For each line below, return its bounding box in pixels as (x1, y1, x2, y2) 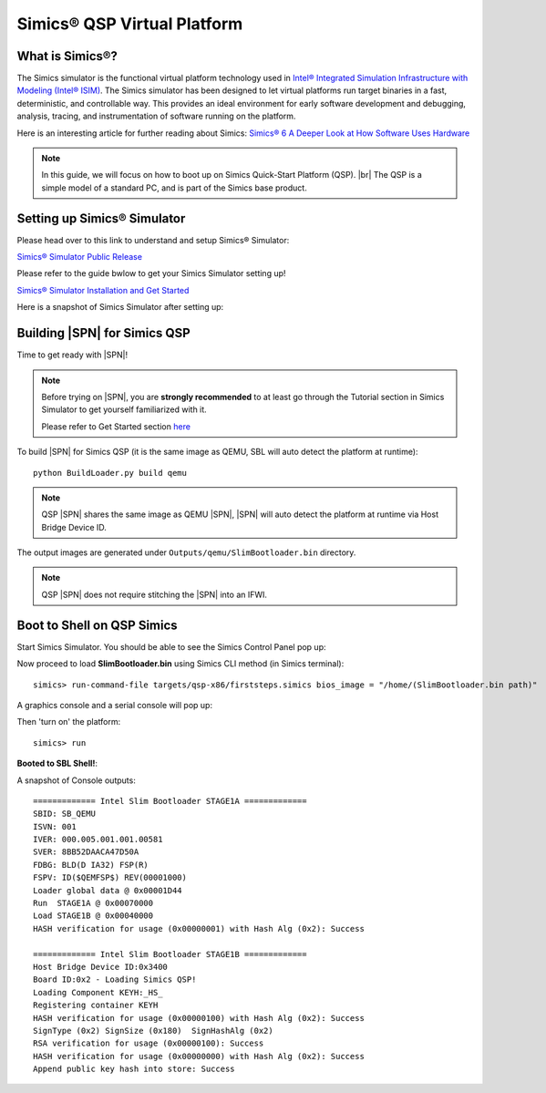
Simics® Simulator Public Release (16, 252, 143, 263)
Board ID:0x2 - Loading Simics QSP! (33, 974, 197, 985)
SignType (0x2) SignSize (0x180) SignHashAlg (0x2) (33, 1026, 273, 1036)
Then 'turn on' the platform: (16, 717, 121, 727)
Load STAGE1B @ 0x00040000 (33, 911, 154, 921)
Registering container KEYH (33, 1000, 159, 1011)
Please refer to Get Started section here (41, 420, 191, 432)
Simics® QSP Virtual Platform (16, 14, 243, 34)
